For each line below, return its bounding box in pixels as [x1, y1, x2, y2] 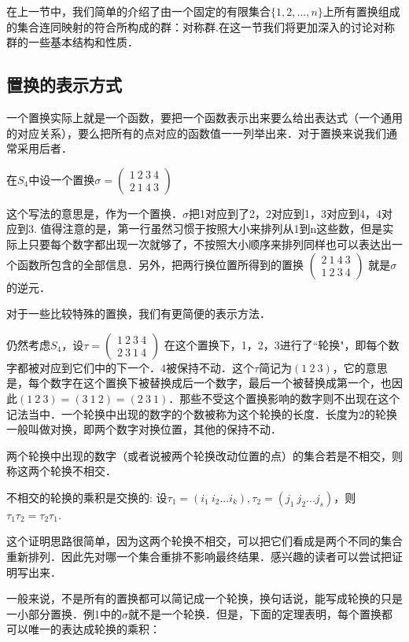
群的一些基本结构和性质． [6, 34, 138, 50]
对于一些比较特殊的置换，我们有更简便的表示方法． [6, 305, 271, 322]
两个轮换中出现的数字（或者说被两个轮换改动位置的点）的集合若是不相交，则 [6, 447, 403, 463]
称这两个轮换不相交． [6, 463, 116, 479]
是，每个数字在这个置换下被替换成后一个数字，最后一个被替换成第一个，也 [6, 374, 392, 391]
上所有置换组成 [322, 3, 400, 19]
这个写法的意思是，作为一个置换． [6, 205, 182, 221]
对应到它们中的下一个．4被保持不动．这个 [39, 359, 254, 375]
